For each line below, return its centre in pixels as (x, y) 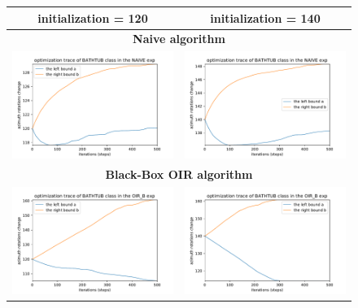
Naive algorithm (179, 39)
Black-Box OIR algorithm (179, 174)
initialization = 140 (265, 17)
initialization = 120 (93, 17)
